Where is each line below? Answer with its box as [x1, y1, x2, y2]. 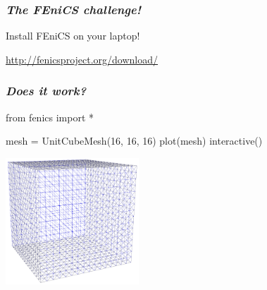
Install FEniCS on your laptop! [6, 28, 140, 43]
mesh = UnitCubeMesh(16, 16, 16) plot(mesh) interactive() [6, 133, 263, 148]
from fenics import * [6, 109, 94, 124]
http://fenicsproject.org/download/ [6, 52, 159, 66]
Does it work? [6, 82, 87, 99]
